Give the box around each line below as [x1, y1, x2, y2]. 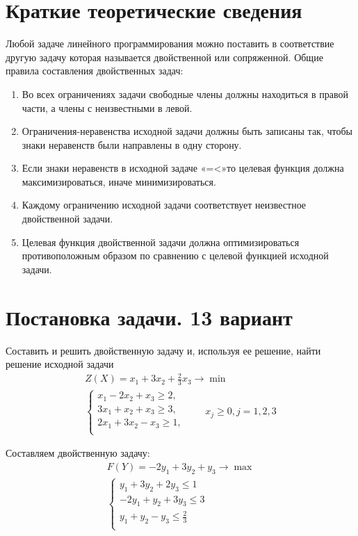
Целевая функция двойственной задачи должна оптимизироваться [22, 234, 300, 249]
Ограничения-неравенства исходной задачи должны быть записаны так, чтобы [22, 124, 352, 138]
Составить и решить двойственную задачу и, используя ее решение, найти [6, 343, 321, 357]
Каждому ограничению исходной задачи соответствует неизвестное [22, 197, 307, 212]
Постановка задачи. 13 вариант [6, 302, 293, 331]
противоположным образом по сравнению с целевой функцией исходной [22, 248, 329, 263]
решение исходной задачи [6, 357, 114, 371]
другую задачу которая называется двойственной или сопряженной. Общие [6, 49, 323, 64]
